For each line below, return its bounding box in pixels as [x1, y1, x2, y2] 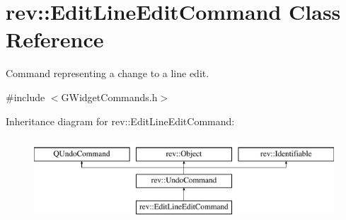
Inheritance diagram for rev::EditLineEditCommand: [6, 113, 235, 128]
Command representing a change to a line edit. [6, 66, 209, 81]
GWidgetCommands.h [61, 89, 158, 104]
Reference [6, 25, 104, 54]
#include [6, 89, 45, 104]
